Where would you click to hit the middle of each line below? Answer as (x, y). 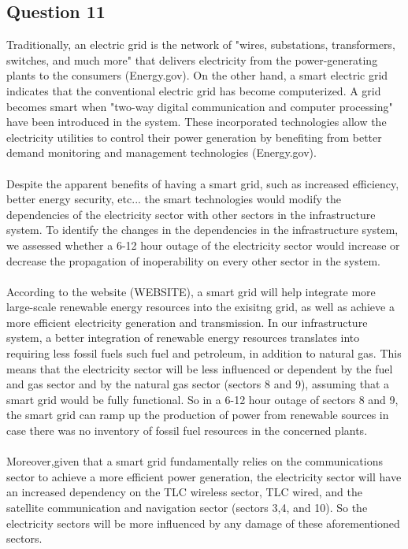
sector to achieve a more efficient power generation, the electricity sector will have (204, 476)
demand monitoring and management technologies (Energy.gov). (161, 152)
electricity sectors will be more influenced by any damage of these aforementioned (203, 523)
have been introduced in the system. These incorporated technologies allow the (197, 122)
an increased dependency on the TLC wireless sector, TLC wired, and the (184, 492)
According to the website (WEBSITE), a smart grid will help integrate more (191, 291)
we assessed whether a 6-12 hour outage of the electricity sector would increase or (203, 245)
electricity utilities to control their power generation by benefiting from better (194, 137)
